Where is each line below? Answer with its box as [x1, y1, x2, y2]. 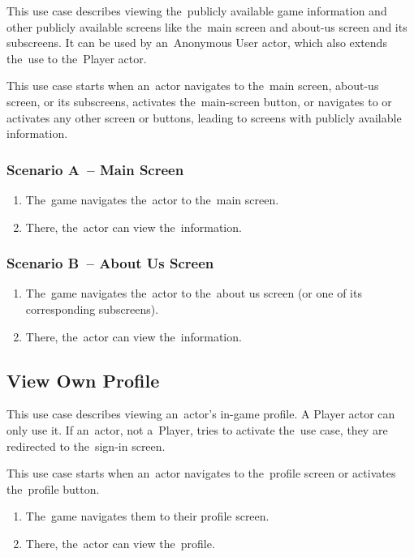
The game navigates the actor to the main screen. [25, 191, 279, 208]
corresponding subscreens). [25, 300, 159, 317]
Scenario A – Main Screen [6, 159, 184, 179]
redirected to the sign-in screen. [6, 437, 166, 454]
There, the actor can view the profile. [25, 534, 215, 551]
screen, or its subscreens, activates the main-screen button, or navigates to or [6, 92, 392, 109]
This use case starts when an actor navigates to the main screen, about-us [6, 77, 379, 94]
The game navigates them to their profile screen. [25, 508, 270, 525]
